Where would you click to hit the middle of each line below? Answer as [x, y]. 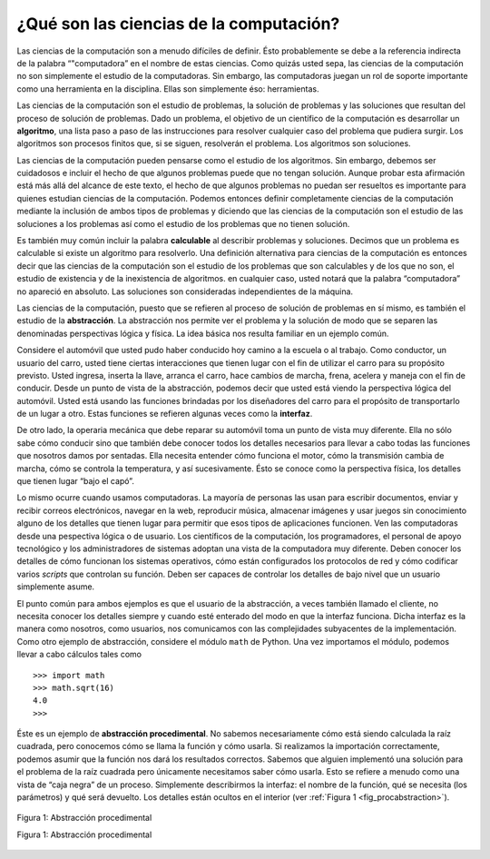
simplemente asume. [56, 587]
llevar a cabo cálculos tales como [79, 655]
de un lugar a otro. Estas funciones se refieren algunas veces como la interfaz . [165, 414]
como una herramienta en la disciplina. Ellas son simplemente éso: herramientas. [168, 89]
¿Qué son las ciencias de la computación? [178, 24]
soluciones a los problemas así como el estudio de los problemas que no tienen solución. [183, 223]
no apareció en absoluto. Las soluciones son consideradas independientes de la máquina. [185, 291]
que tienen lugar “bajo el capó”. [76, 481]
